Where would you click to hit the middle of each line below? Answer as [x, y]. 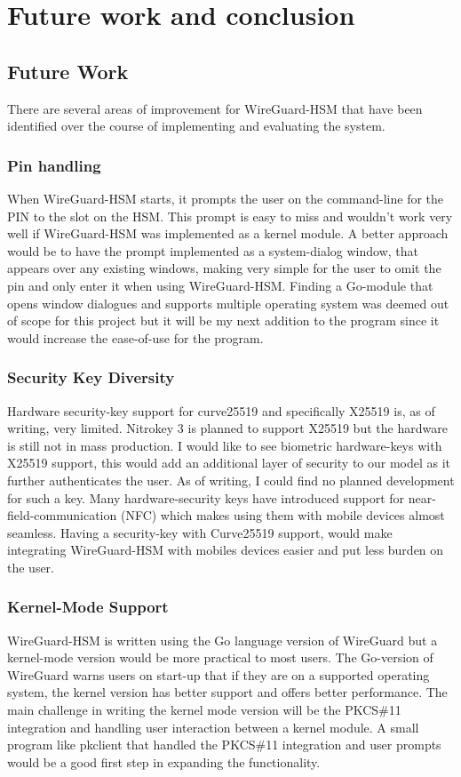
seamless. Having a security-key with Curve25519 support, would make [200, 532]
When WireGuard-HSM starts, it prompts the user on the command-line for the [226, 198]
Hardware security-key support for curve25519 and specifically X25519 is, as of [221, 410]
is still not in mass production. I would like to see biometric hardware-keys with [225, 445]
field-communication [62, 515]
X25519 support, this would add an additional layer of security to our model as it [229, 463]
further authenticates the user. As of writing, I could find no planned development [231, 480]
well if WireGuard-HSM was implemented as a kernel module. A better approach [228, 233]
